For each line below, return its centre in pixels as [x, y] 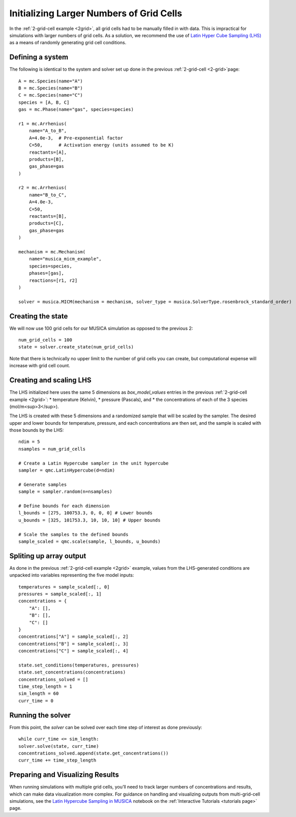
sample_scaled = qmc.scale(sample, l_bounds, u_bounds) [90, 541]
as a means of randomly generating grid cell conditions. [68, 43]
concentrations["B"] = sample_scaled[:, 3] [73, 644]
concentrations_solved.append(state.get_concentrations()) [94, 753]
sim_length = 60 [39, 694]
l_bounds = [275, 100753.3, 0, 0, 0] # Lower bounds [85, 513]
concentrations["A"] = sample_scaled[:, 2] [73, 637]
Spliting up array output [48, 556]
